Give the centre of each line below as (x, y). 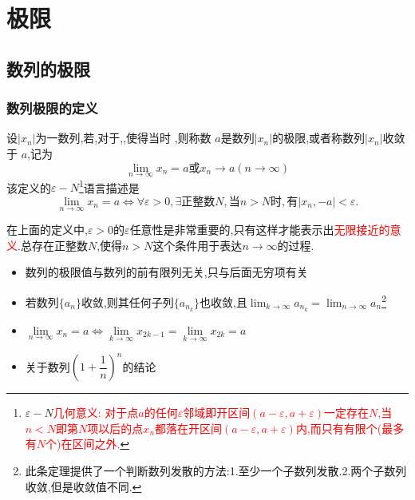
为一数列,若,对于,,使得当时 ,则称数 (123, 138)
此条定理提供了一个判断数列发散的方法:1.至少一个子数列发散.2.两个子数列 (216, 471)
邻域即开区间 (217, 413)
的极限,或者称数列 (319, 138)
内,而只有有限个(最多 (350, 428)
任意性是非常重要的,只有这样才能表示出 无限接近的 (260, 230)
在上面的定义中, (47, 230)
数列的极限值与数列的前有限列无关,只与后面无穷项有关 (166, 272)
